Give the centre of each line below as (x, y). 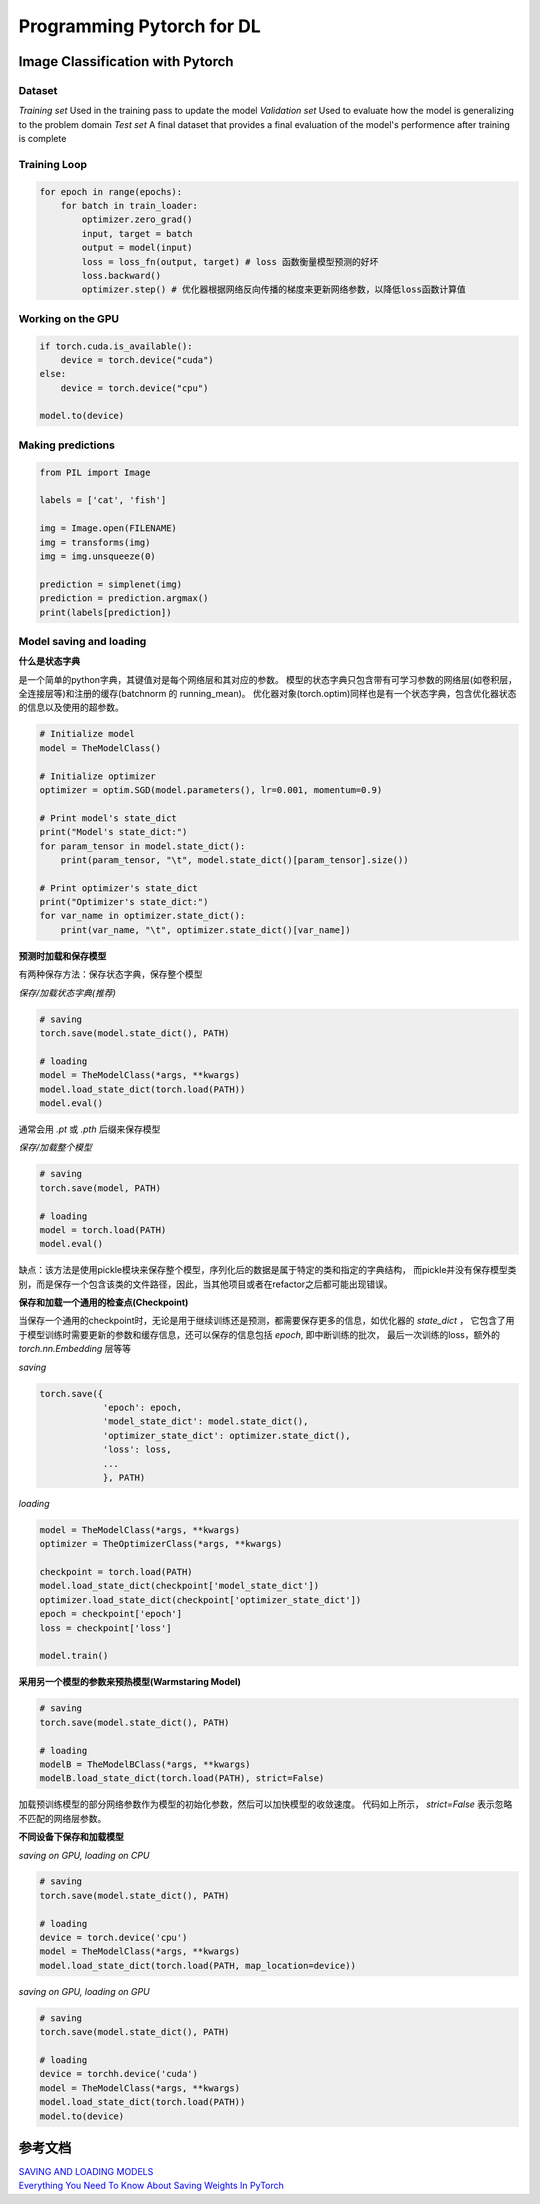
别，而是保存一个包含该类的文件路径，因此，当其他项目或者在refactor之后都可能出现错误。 (206, 1284)
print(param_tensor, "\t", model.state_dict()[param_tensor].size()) (234, 859)
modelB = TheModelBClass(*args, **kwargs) (145, 1764)
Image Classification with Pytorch (126, 61)
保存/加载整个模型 (55, 1147)
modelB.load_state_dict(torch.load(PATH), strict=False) (182, 1778)
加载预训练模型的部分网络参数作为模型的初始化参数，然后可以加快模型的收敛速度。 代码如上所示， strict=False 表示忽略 (265, 1804)
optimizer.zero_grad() (137, 219)
